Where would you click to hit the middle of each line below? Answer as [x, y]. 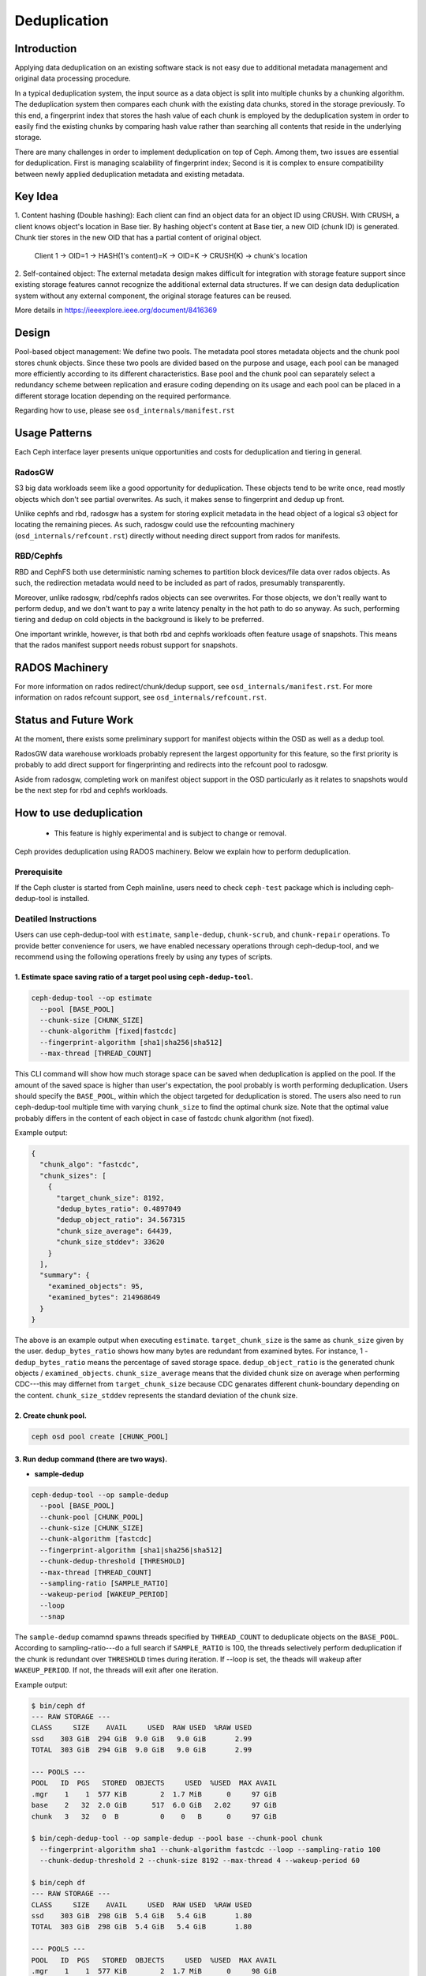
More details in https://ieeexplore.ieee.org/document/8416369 [116, 310]
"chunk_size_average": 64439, [115, 1231]
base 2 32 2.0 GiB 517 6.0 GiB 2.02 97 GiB [154, 1805]
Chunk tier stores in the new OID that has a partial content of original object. [138, 238]
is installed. [71, 899]
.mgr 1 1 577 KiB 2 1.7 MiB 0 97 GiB [154, 1794]
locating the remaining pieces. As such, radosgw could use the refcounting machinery [155, 525]
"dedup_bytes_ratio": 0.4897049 [119, 1209]
